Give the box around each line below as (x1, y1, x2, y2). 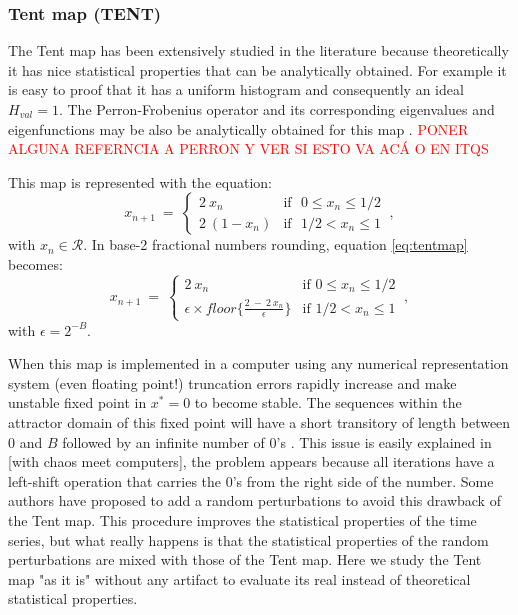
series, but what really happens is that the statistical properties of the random (8, 529, 489, 550)
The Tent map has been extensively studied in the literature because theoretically (8, 40, 509, 61)
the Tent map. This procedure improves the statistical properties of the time (8, 510, 477, 531)
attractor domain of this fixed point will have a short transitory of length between (8, 412, 511, 433)
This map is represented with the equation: (8, 171, 272, 192)
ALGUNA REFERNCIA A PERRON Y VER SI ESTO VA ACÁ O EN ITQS (8, 138, 489, 159)
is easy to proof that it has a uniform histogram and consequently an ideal (8, 79, 464, 100)
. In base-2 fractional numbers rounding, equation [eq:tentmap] (83, 234, 468, 255)
